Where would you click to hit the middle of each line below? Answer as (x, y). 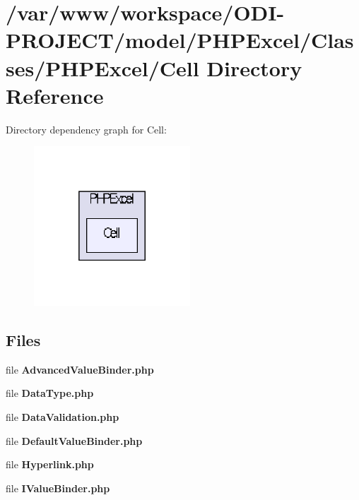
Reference (55, 95)
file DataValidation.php (63, 417)
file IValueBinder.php (58, 488)
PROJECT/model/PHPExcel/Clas (180, 40)
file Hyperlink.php (50, 464)
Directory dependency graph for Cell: (86, 129)
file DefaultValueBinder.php (74, 440)
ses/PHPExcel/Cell (102, 67)
